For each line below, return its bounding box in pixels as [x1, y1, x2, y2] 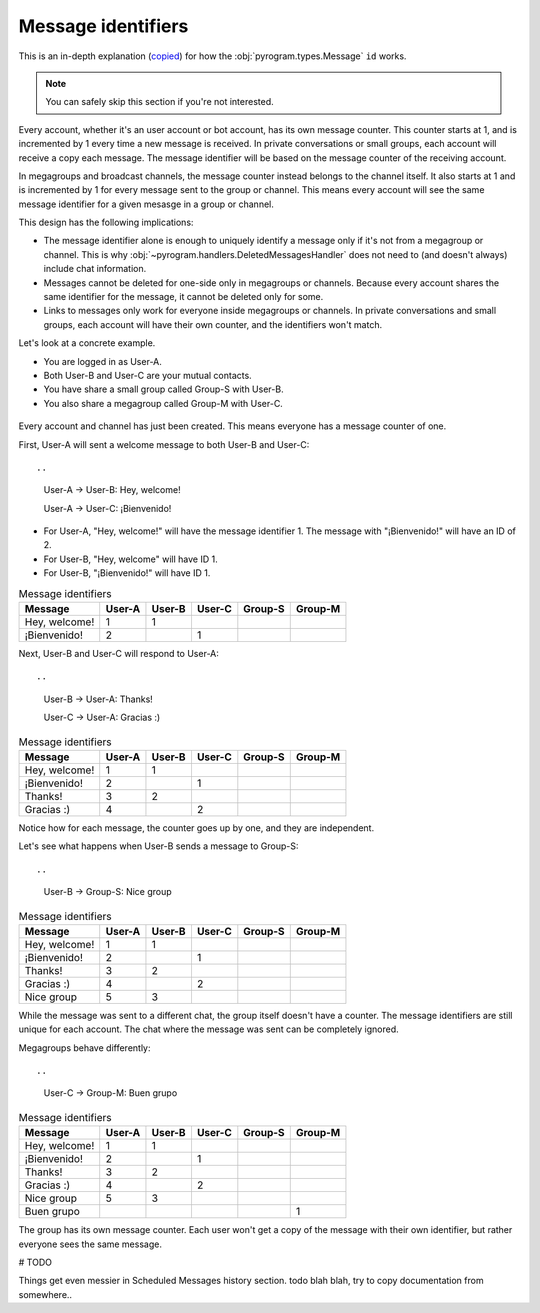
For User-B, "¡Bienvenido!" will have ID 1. [43, 567, 211, 579]
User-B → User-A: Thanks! [43, 693, 154, 705]
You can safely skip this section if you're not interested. [45, 96, 274, 108]
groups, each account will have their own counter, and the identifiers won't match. [43, 318, 383, 330]
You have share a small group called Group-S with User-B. [43, 383, 284, 395]
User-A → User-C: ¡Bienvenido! [43, 502, 172, 514]
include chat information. [43, 263, 147, 275]
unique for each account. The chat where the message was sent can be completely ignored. [18, 1023, 399, 1035]
